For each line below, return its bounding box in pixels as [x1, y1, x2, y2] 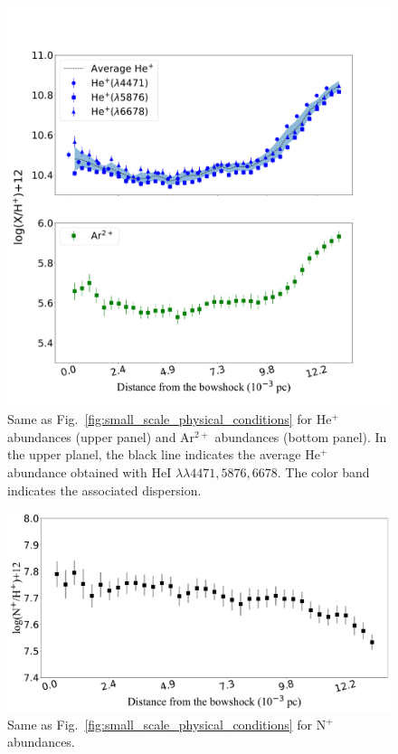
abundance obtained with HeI [7, 463, 172, 482]
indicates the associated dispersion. [7, 480, 202, 499]
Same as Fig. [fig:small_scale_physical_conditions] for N [7, 714, 327, 733]
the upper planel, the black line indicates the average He [7, 445, 320, 464]
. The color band [277, 463, 370, 482]
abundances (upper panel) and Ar [7, 427, 195, 446]
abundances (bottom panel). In [214, 427, 387, 446]
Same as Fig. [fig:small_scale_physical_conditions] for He [7, 410, 332, 429]
